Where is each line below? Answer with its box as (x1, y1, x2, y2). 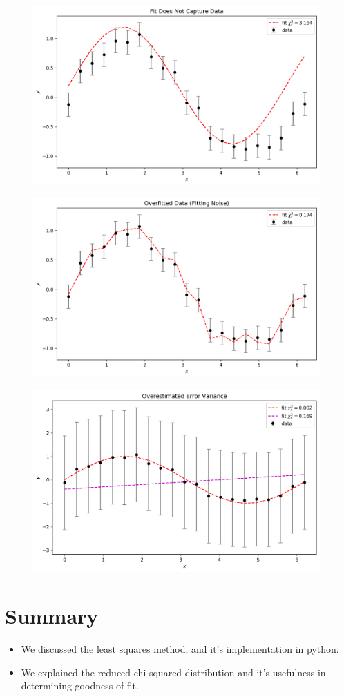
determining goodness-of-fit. (21, 678, 139, 693)
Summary (5, 602, 99, 630)
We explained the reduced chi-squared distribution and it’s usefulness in (21, 665, 326, 679)
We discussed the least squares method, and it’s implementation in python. (21, 642, 339, 656)
